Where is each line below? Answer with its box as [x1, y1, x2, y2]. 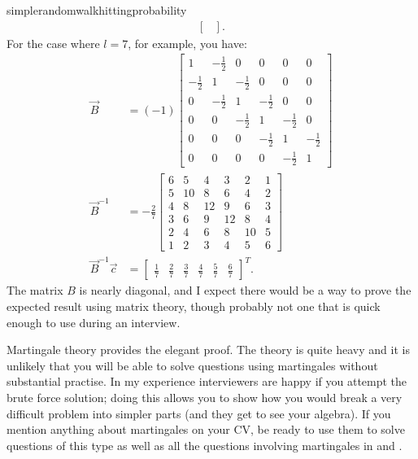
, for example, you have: [128, 34, 247, 51]
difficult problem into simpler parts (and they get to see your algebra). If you [7, 404, 391, 422]
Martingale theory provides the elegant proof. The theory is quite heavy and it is [7, 341, 410, 358]
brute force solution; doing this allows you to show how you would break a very [7, 389, 403, 406]
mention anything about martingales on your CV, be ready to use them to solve [7, 421, 405, 438]
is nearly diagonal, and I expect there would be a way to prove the [79, 282, 411, 299]
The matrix [7, 282, 63, 299]
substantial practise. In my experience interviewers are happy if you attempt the [7, 373, 407, 390]
